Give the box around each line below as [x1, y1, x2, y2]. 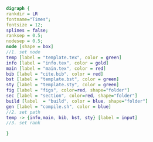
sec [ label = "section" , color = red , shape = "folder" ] [6, 93, 138, 99]
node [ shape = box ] [6, 44, 54, 50]
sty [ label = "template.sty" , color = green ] [6, 82, 119, 88]
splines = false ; [6, 27, 49, 33]
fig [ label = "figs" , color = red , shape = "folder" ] [6, 87, 130, 93]
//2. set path [6, 109, 41, 115]
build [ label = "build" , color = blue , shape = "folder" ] [6, 98, 148, 104]
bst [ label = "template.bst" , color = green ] [6, 76, 119, 82]
